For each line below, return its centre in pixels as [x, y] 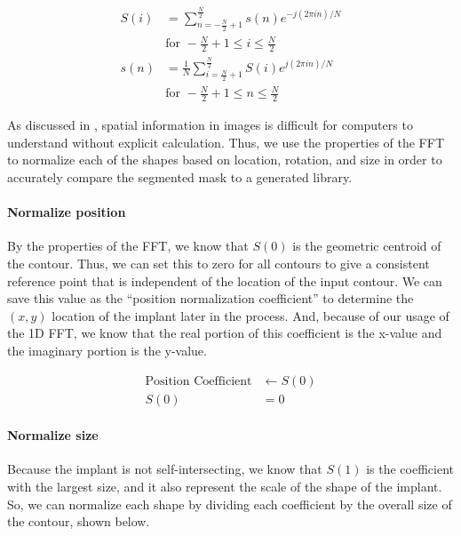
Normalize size [53, 435]
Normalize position [67, 212]
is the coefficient [410, 469]
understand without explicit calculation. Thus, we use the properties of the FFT [226, 142]
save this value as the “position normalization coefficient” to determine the [211, 298]
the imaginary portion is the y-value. [107, 350]
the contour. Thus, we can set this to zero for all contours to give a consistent [219, 263]
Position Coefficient [199, 381]
